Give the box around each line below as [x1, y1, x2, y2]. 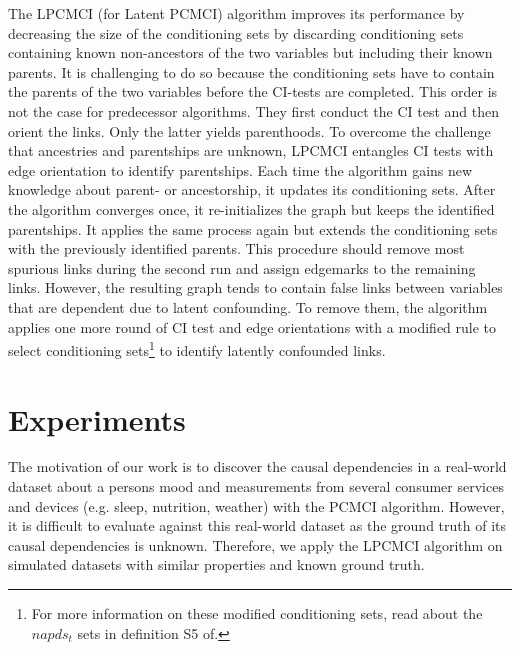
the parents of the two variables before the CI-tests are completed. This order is [8, 81, 498, 102]
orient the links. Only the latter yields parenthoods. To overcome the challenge [8, 120, 491, 141]
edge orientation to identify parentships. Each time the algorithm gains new [8, 159, 473, 180]
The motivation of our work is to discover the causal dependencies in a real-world [8, 456, 507, 477]
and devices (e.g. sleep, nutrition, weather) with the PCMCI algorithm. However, [8, 495, 505, 516]
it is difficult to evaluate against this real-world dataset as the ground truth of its [8, 515, 507, 536]
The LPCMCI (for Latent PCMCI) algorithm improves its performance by [8, 3, 465, 23]
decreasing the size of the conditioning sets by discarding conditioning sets [8, 22, 464, 43]
